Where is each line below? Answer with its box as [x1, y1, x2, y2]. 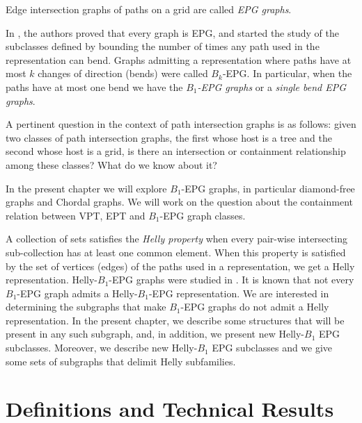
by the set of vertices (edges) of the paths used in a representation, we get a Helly [6, 258, 355, 273]
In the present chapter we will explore [6, 181, 167, 195]
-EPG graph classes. [159, 208, 246, 222]
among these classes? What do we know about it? [6, 157, 217, 172]
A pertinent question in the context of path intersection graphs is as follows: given [6, 117, 356, 131]
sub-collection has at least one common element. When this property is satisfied [6, 244, 346, 259]
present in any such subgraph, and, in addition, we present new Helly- [6, 326, 305, 341]
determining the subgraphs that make [6, 299, 166, 314]
